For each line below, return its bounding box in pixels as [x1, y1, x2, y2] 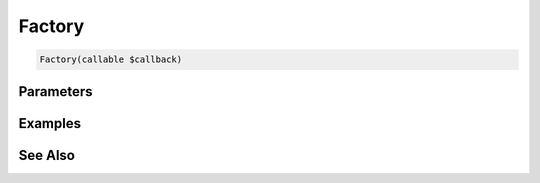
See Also [18, 146, 75, 164]
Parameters [18, 83, 93, 100]
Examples [18, 115, 82, 132]
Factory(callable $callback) [39, 54, 183, 65]
